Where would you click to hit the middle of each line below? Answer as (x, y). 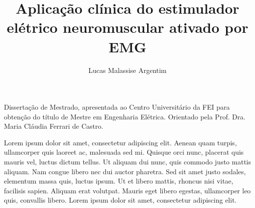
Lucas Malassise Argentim (127, 70)
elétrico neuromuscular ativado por (127, 27)
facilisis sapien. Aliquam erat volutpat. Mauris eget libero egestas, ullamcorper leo (127, 190)
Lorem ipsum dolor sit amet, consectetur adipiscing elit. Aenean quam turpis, (120, 142)
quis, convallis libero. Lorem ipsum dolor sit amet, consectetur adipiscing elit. (120, 200)
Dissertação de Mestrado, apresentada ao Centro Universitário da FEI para (117, 107)
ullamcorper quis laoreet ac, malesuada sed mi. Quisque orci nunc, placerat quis (124, 152)
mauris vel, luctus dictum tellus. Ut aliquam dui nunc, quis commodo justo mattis (127, 162)
